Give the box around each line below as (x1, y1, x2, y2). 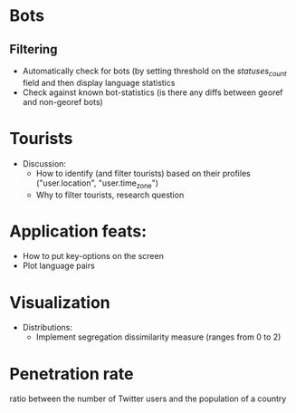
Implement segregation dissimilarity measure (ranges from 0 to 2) (35, 331, 282, 342)
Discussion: (22, 158, 66, 168)
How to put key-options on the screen (22, 251, 165, 262)
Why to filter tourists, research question (35, 189, 185, 200)
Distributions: (22, 322, 72, 333)
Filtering (9, 42, 58, 57)
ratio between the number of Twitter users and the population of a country (9, 393, 287, 404)
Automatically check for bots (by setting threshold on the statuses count (22, 65, 287, 78)
